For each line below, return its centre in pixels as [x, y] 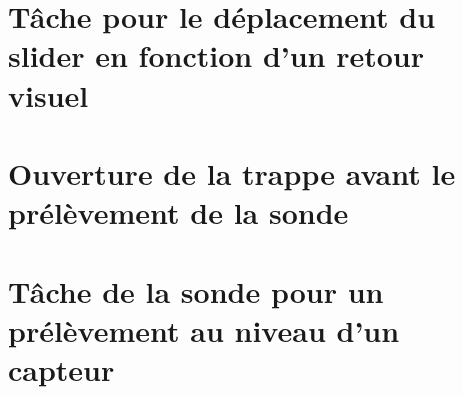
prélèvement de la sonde [178, 212]
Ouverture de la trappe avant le [232, 172]
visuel [48, 94]
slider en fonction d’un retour [216, 55]
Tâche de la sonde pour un [196, 290]
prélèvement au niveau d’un [204, 329]
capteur [61, 368]
